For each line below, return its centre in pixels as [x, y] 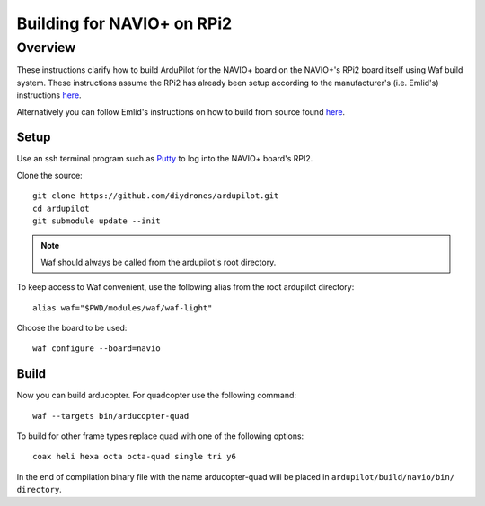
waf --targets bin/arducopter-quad [111, 416]
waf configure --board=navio [97, 349]
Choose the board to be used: [72, 327]
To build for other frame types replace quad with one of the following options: [160, 436]
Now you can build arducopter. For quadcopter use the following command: [156, 396]
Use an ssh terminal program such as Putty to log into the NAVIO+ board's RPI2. [165, 159]
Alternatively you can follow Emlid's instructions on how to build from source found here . [181, 111]
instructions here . [49, 95]
